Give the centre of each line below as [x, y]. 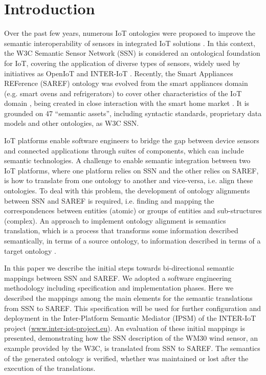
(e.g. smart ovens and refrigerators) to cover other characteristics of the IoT [123, 93]
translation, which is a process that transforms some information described [121, 230]
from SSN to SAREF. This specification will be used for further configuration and [132, 308]
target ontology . [30, 250]
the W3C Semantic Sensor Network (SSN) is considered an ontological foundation [132, 53]
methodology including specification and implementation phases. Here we [119, 288]
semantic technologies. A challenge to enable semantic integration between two [127, 160]
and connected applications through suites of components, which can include [124, 150]
